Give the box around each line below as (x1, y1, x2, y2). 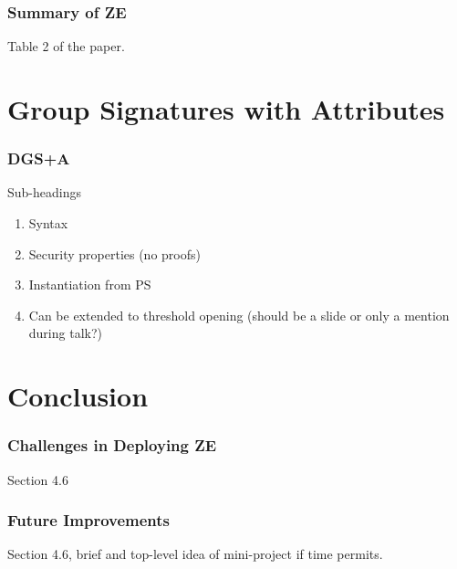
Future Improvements (7, 509, 171, 532)
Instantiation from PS (28, 275, 151, 294)
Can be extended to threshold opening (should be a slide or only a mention (28, 305, 450, 324)
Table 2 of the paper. (7, 37, 125, 56)
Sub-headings (7, 183, 81, 202)
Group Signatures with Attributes (7, 90, 445, 127)
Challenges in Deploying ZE (7, 434, 217, 457)
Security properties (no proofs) (28, 244, 201, 263)
